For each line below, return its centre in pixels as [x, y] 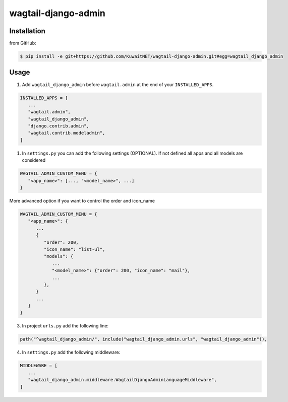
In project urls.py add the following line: [65, 326]
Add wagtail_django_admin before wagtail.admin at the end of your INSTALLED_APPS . [118, 84]
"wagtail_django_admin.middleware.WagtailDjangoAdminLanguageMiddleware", [122, 380]
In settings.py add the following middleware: [71, 352]
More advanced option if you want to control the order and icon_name [82, 201]
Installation [27, 31]
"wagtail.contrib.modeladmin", [67, 133]
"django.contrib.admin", [59, 126]
